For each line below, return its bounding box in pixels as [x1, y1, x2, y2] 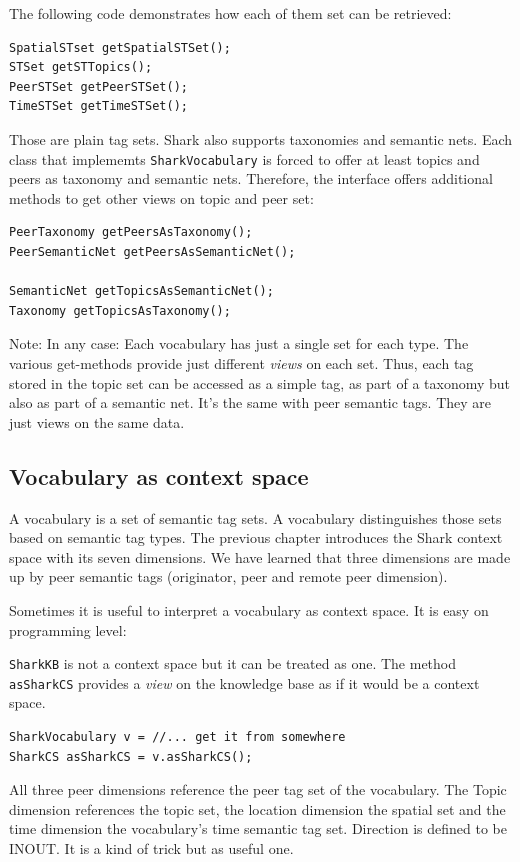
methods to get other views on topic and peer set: [9, 187, 314, 208]
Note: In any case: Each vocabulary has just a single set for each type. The [9, 333, 469, 354]
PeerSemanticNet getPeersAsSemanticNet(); [9, 245, 296, 259]
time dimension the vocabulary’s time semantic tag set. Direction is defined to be [9, 818, 508, 839]
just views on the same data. [9, 411, 185, 432]
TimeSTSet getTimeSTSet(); [9, 99, 188, 114]
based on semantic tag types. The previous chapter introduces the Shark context [9, 527, 503, 548]
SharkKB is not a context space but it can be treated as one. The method [9, 653, 457, 674]
